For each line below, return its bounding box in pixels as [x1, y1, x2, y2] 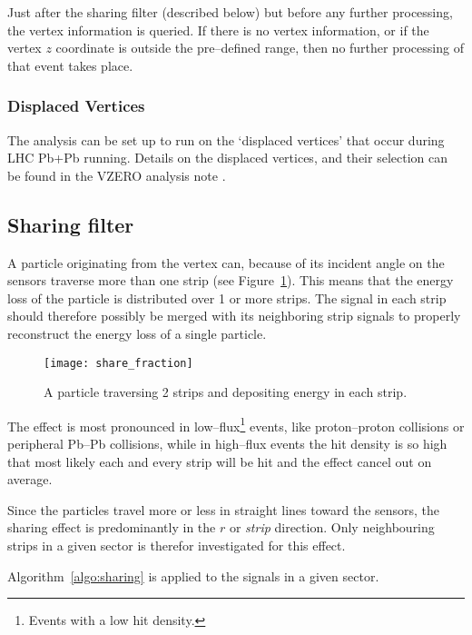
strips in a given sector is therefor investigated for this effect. [7, 536, 346, 555]
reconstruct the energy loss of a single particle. [7, 323, 267, 342]
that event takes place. [7, 55, 133, 74]
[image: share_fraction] [44, 356, 193, 370]
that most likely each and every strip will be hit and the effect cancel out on [7, 451, 432, 471]
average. [7, 470, 53, 489]
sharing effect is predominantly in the [7, 518, 216, 537]
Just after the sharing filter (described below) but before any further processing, [7, 3, 453, 21]
